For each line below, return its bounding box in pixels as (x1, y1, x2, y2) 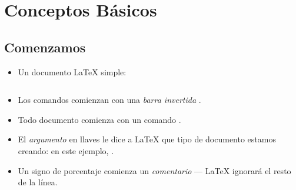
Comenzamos (4, 38, 86, 56)
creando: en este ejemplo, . (18, 144, 114, 156)
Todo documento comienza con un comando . (18, 113, 181, 125)
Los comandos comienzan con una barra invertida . (18, 94, 201, 106)
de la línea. (18, 176, 58, 188)
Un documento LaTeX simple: (18, 65, 127, 78)
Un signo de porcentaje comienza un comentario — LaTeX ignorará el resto (18, 164, 291, 176)
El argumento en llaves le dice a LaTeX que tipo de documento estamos (18, 133, 276, 145)
